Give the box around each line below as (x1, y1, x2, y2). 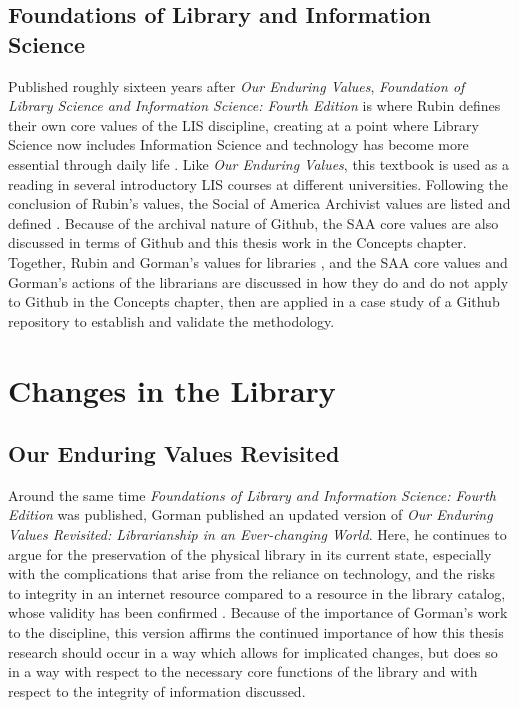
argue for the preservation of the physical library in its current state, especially (8, 543, 492, 564)
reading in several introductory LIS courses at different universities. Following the (8, 173, 509, 194)
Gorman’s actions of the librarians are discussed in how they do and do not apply (8, 271, 509, 292)
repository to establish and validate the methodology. (8, 310, 335, 331)
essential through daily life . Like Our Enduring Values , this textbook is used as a (8, 153, 510, 174)
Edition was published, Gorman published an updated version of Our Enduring (8, 504, 493, 525)
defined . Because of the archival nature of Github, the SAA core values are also (8, 212, 499, 233)
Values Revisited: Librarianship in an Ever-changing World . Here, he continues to (8, 524, 507, 545)
